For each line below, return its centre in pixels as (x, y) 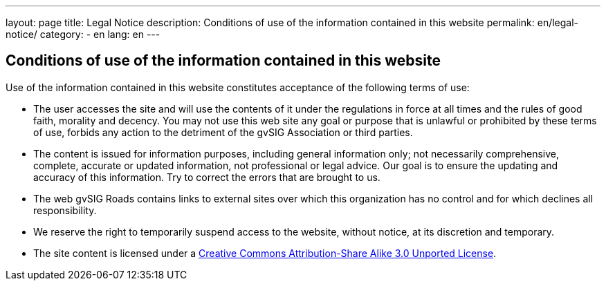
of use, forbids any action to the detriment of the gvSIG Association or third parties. (223, 132)
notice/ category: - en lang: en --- (83, 34)
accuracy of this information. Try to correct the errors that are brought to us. (207, 177)
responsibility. (65, 210)
